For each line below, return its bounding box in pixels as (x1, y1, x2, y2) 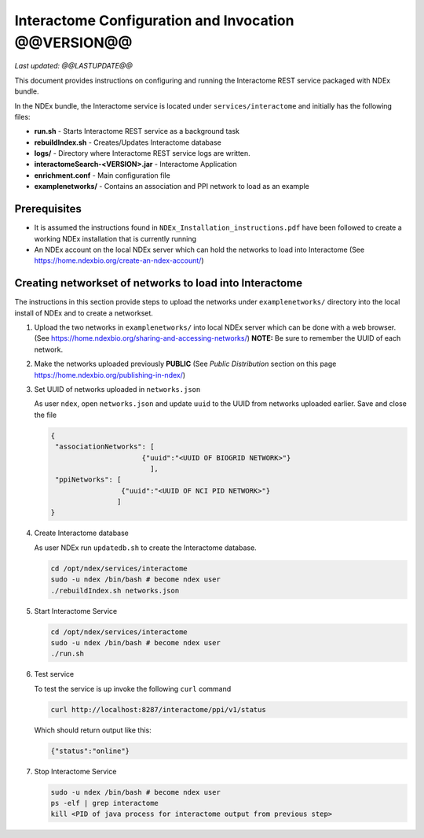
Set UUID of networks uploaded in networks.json (34, 384, 201, 393)
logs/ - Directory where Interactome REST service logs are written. (34, 149, 250, 158)
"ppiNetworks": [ (55, 475, 122, 484)
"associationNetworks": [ (55, 442, 155, 452)
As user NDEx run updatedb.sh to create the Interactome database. (34, 543, 257, 552)
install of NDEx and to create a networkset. (14, 308, 153, 318)
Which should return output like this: (34, 725, 152, 735)
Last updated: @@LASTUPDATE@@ (14, 61, 133, 71)
